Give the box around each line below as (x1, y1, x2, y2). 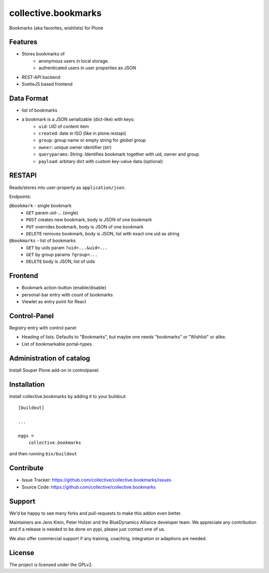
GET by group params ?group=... (26, 252, 98, 258)
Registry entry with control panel (9, 325, 77, 331)
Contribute (9, 464, 44, 472)
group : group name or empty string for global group (38, 137, 146, 143)
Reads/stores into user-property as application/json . (9, 185, 126, 191)
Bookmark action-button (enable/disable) (21, 285, 107, 291)
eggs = (18, 433, 34, 438)
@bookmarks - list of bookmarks (9, 237, 76, 244)
